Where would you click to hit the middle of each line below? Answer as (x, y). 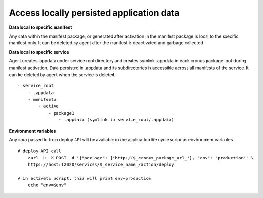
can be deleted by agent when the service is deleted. (62, 74)
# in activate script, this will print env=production (85, 178)
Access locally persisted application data (94, 13)
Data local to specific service (39, 52)
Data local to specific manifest (40, 27)
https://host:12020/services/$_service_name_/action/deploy (101, 165)
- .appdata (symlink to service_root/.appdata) (117, 120)
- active (48, 106)
